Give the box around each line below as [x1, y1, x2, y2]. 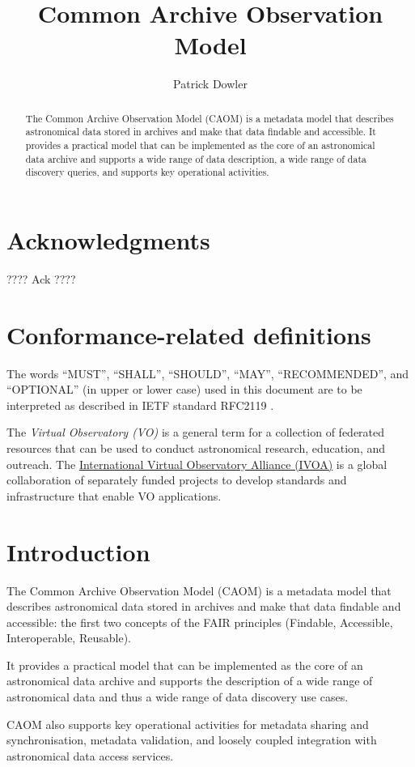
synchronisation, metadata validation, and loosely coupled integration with [6, 731, 377, 748]
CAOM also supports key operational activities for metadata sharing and [6, 715, 369, 732]
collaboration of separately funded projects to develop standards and [6, 471, 347, 488]
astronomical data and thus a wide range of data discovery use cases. [6, 688, 349, 705]
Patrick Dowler [173, 75, 248, 92]
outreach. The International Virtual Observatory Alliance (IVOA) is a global [6, 455, 387, 472]
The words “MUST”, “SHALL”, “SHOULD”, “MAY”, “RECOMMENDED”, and [6, 364, 409, 381]
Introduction [6, 535, 150, 568]
